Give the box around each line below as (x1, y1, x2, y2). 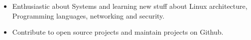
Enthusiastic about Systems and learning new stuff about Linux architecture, (12, 1, 248, 11)
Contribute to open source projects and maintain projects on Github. (12, 27, 224, 37)
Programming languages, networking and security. (12, 10, 165, 20)
